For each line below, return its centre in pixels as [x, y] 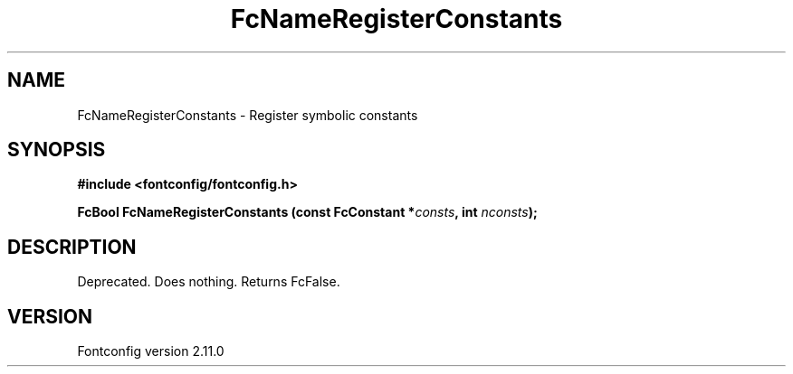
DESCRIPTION [72, 247]
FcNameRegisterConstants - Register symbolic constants [248, 115]
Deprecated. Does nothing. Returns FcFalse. [209, 282]
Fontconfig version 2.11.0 [151, 351]
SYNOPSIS [57, 150]
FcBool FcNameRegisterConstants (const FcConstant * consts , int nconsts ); [307, 212]
